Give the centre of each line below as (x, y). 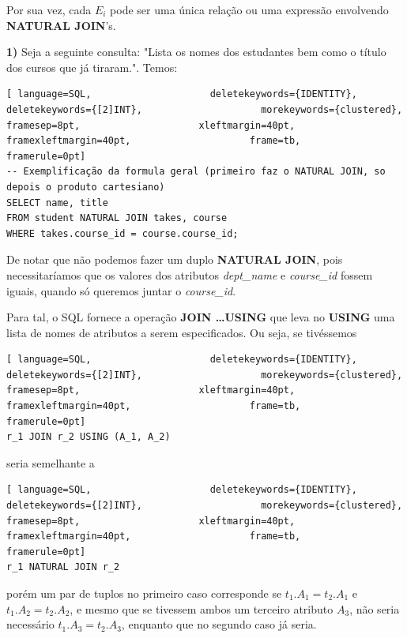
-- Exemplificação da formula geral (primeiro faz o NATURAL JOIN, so (196, 172)
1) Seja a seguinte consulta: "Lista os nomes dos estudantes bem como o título (196, 52)
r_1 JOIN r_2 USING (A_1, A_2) (89, 437)
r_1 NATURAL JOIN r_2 (63, 567)
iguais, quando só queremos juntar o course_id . (121, 290)
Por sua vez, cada (49, 9)
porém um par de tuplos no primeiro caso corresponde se (144, 593)
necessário (30, 624)
